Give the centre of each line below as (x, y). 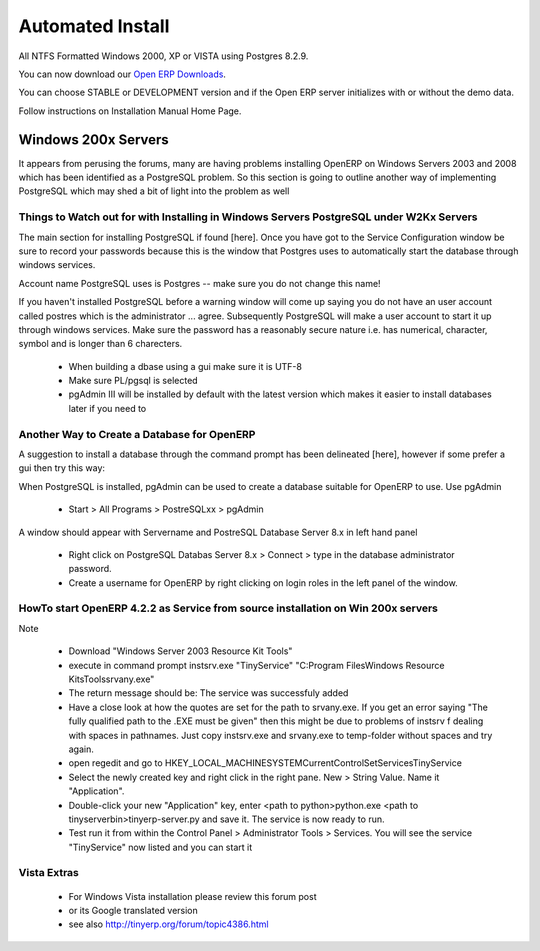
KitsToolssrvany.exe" (111, 679)
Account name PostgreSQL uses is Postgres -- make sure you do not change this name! (199, 283)
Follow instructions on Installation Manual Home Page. (130, 111)
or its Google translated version (133, 911)
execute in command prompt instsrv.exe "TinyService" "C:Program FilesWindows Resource (256, 665)
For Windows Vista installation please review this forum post (192, 896)
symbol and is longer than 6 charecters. (100, 344)
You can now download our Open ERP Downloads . (122, 74)
